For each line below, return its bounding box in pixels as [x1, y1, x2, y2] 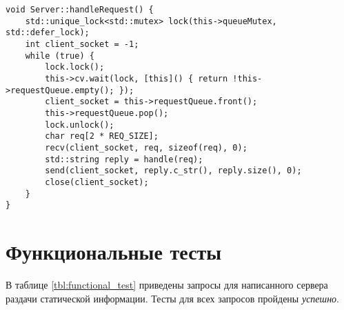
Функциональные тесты [6, 238, 222, 265]
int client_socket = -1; [25, 39, 139, 49]
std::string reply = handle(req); [45, 154, 203, 164]
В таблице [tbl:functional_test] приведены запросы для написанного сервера [6, 277, 328, 291]
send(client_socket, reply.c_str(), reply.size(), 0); [45, 166, 302, 176]
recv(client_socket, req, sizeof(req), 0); [45, 142, 247, 153]
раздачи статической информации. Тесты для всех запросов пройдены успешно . [6, 291, 339, 305]
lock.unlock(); [45, 119, 114, 130]
